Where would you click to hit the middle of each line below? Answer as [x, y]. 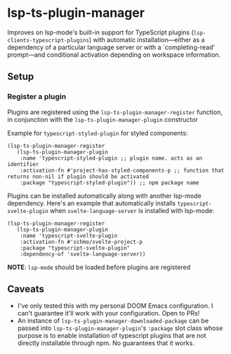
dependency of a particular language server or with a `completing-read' [111, 47]
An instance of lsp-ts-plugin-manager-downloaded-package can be [113, 321]
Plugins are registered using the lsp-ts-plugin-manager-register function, [115, 112]
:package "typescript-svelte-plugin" [75, 248]
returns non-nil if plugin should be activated [78, 177]
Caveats [26, 289]
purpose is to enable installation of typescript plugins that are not [112, 336]
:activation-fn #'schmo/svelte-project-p [81, 242]
